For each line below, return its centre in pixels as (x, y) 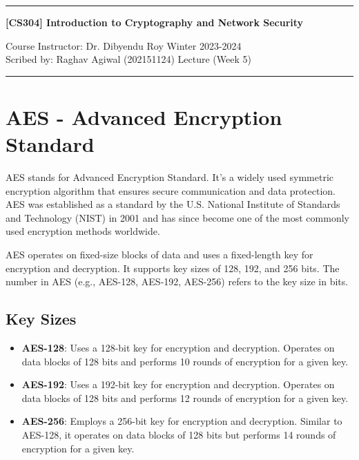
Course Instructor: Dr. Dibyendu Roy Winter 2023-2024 (124, 45)
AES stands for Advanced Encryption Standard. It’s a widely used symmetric (170, 177)
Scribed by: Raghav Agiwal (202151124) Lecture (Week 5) (128, 59)
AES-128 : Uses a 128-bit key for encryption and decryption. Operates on (178, 348)
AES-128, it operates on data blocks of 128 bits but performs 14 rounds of (179, 435)
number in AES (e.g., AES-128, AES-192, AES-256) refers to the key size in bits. (177, 281)
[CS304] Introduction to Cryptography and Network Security (155, 22)
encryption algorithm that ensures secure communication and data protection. (171, 190)
